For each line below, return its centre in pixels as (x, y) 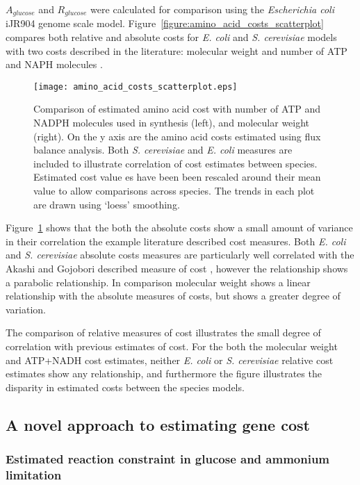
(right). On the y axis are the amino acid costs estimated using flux (177, 136)
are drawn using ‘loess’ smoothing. (107, 204)
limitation (34, 474)
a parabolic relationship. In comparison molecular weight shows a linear (158, 282)
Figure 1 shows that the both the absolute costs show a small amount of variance (179, 228)
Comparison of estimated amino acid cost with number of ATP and (177, 109)
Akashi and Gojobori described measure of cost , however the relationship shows (177, 269)
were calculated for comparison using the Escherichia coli (212, 9)
